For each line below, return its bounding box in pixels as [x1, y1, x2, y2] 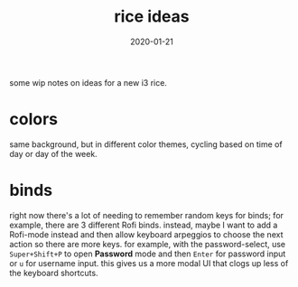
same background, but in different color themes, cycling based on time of [9, 138, 283, 150]
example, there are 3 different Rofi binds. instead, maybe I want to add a [9, 219, 278, 230]
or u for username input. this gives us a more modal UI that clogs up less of [9, 257, 289, 268]
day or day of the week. [9, 148, 98, 159]
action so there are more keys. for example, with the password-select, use [9, 238, 286, 249]
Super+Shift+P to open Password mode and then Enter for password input [9, 248, 286, 259]
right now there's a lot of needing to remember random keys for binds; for [9, 209, 284, 220]
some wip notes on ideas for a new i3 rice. [9, 77, 167, 88]
